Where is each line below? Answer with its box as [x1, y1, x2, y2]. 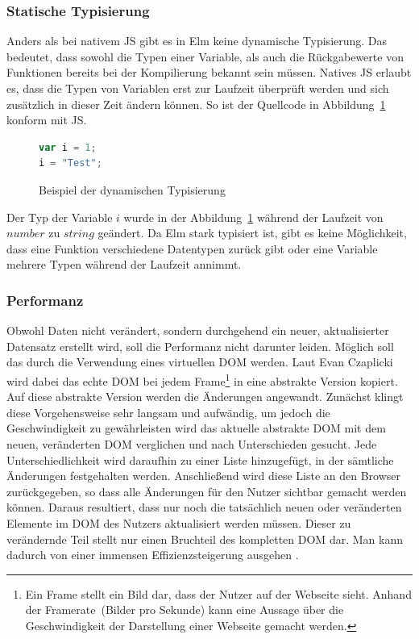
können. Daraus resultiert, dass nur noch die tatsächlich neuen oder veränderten [6, 499, 402, 516]
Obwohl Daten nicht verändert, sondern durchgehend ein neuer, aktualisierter [6, 322, 389, 339]
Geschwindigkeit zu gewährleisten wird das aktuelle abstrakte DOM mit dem [6, 420, 386, 436]
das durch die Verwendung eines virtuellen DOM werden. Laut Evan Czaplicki [6, 353, 393, 370]
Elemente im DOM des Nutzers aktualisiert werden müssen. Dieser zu [6, 514, 351, 531]
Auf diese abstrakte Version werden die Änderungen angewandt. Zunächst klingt [6, 388, 404, 405]
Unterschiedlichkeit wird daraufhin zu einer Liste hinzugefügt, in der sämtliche [6, 451, 394, 468]
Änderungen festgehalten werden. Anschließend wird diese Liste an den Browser [6, 467, 401, 484]
